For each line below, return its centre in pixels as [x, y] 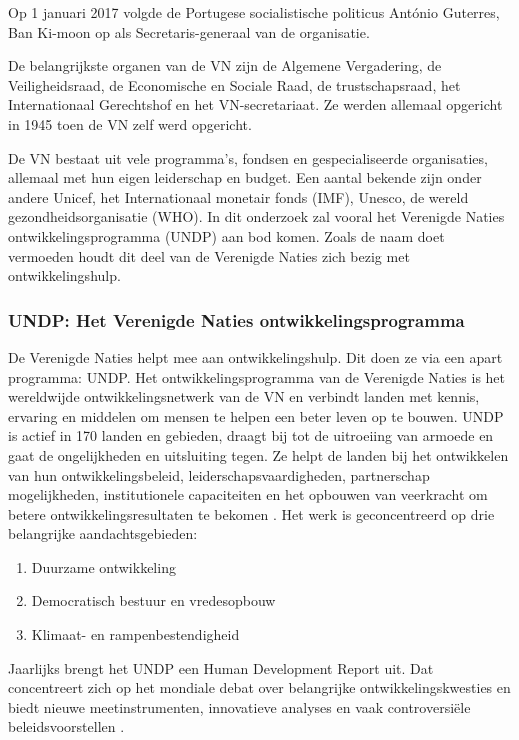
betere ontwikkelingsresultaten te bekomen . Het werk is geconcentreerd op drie [251, 513]
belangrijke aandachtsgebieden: [103, 533]
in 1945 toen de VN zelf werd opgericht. [130, 123]
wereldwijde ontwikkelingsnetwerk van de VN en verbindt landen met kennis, [244, 396]
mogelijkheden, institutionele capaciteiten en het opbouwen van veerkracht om [248, 494]
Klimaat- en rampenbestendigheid [135, 634]
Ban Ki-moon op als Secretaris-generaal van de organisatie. [189, 31]
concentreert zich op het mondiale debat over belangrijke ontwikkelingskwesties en [259, 687]
